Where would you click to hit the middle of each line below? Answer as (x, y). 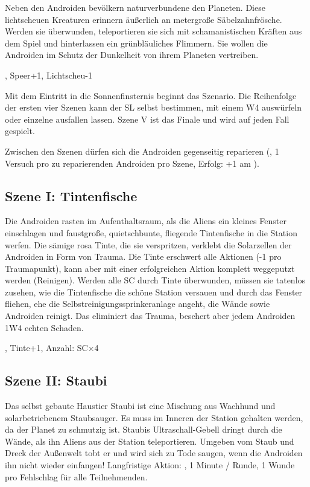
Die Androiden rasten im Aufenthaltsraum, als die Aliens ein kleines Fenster (146, 221)
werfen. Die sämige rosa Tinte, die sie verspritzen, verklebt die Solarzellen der (148, 244)
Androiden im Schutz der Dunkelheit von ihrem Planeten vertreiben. (132, 55)
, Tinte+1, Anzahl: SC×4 (52, 348)
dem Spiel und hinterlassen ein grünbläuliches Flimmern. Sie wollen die (136, 43)
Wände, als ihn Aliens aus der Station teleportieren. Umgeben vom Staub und (150, 441)
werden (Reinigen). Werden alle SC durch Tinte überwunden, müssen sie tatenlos (155, 280)
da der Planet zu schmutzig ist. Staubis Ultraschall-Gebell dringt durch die (144, 429)
